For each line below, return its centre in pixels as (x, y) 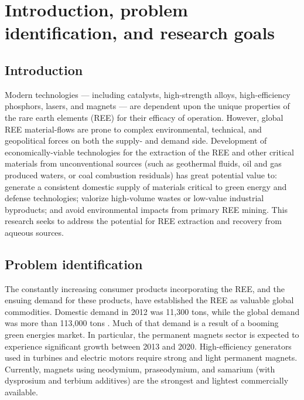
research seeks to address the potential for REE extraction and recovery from (143, 221)
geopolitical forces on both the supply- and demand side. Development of (136, 140)
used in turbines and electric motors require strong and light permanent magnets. (151, 357)
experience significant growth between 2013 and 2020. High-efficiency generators (148, 346)
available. (21, 392)
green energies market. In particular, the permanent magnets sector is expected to (152, 335)
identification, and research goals (140, 33)
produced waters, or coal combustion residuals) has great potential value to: (141, 174)
